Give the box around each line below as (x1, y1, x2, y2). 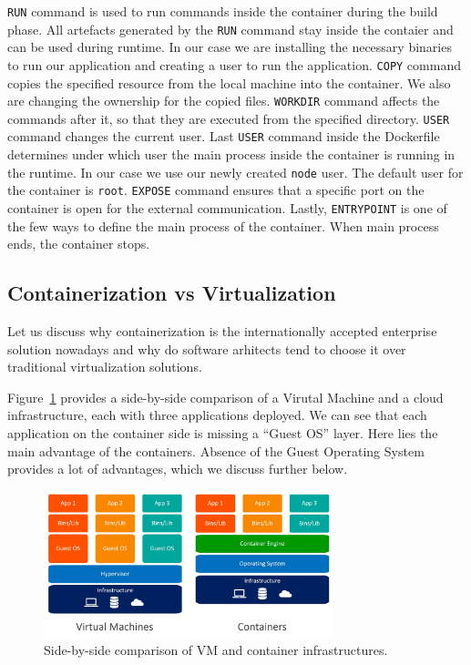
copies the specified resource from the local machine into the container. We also (7, 73, 451, 92)
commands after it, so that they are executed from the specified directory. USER (7, 108, 450, 128)
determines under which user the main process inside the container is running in (7, 145, 456, 164)
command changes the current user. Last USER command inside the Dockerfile (7, 127, 440, 146)
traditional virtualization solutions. (7, 357, 202, 376)
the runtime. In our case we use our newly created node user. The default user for (7, 162, 464, 181)
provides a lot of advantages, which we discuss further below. (7, 459, 348, 478)
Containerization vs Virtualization (7, 279, 336, 307)
